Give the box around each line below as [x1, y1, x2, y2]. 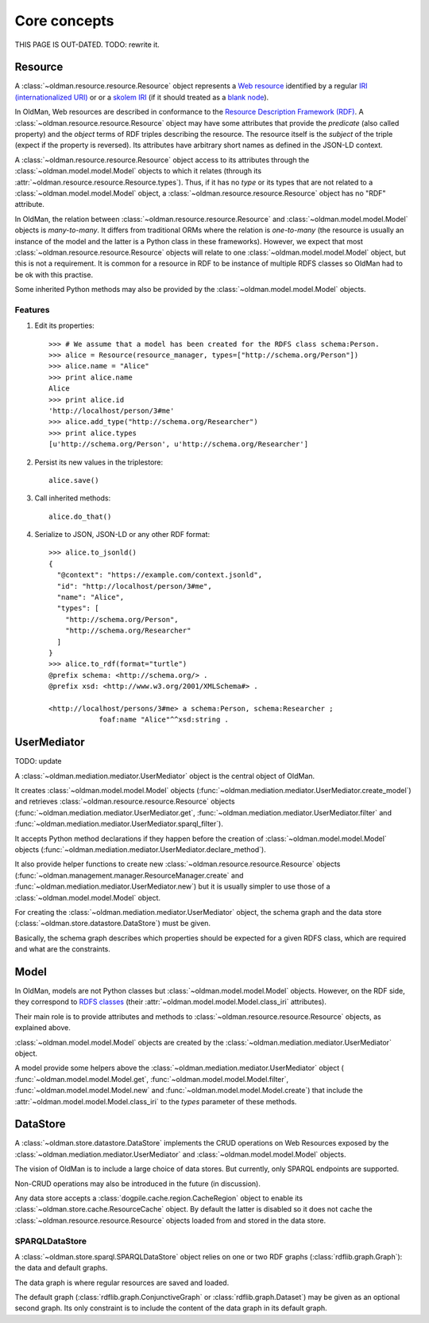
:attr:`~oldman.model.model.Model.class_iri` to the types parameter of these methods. [14, 1096, 297, 1106]
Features [14, 304, 50, 315]
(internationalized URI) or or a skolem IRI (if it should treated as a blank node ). [14, 92, 269, 102]
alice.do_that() [48, 512, 112, 521]
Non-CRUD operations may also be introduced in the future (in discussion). [14, 1178, 261, 1189]
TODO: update [14, 757, 62, 766]
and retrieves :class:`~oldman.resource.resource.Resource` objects [14, 796, 235, 807]
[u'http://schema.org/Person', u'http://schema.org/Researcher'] [48, 440, 309, 449]
